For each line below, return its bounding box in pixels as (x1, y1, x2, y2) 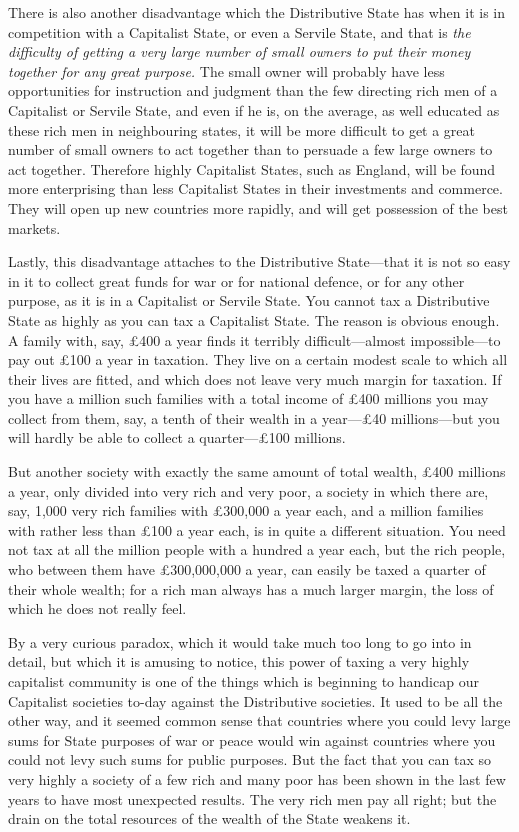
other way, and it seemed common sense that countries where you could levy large (8, 710, 511, 731)
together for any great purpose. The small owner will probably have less (8, 60, 445, 81)
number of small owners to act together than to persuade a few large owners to (8, 139, 493, 160)
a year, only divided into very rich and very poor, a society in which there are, (8, 480, 489, 501)
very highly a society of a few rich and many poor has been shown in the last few (8, 768, 506, 789)
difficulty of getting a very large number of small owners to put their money (8, 41, 471, 62)
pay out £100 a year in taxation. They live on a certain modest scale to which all (8, 349, 508, 370)
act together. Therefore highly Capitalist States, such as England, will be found (8, 158, 496, 179)
